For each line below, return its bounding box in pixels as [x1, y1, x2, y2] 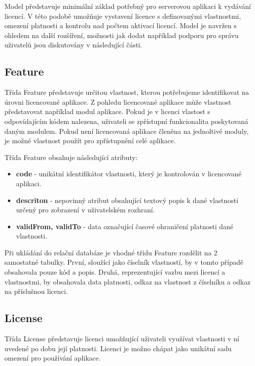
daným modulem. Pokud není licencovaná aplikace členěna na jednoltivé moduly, [4, 125, 249, 136]
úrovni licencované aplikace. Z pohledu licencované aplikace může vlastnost [4, 96, 231, 107]
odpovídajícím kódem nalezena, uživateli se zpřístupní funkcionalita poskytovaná [4, 116, 249, 126]
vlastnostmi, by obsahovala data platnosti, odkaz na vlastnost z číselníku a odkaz [4, 276, 251, 286]
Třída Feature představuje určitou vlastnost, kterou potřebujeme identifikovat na [4, 87, 249, 97]
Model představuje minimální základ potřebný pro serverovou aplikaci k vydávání [4, 1, 251, 11]
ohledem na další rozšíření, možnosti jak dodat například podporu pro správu [4, 30, 239, 40]
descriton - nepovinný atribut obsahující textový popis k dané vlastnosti [16, 195, 239, 205]
